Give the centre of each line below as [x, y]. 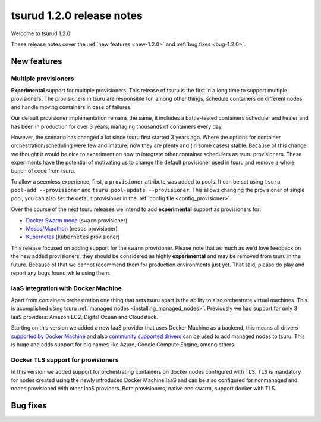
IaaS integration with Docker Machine [66, 288]
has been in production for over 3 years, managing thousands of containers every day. [117, 126]
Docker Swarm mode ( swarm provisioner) [77, 220]
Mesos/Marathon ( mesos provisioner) [72, 228]
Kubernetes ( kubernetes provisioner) [73, 237]
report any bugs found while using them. [61, 273]
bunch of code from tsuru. [43, 170]
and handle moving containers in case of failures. [71, 107]
